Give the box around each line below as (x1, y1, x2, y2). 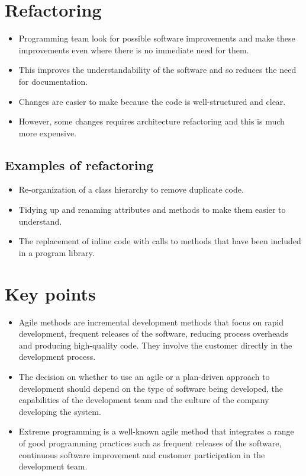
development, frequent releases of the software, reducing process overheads (18, 327, 288, 340)
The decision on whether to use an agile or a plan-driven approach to (18, 370, 270, 382)
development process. (18, 350, 96, 363)
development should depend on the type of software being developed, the (18, 382, 284, 394)
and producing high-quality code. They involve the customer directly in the (18, 338, 292, 351)
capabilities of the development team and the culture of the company (18, 394, 269, 406)
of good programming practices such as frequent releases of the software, (18, 436, 282, 449)
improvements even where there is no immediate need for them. (18, 43, 249, 56)
